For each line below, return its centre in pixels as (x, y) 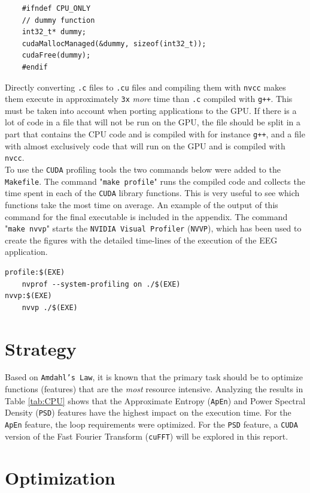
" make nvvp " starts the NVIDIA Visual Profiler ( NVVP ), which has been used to (153, 228)
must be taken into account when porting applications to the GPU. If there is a (151, 110)
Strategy (41, 348)
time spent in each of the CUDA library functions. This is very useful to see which (152, 193)
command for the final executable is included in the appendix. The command (146, 216)
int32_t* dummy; (54, 32)
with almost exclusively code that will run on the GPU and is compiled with (145, 145)
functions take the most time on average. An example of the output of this (142, 204)
